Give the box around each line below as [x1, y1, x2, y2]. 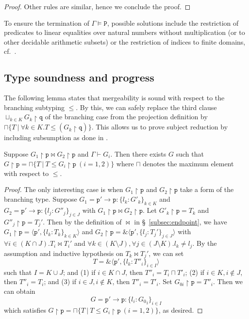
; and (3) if [44, 276, 76, 287]
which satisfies [4, 304, 46, 315]
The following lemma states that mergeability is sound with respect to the [4, 93, 225, 103]
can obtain [4, 286, 35, 296]
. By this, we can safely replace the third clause [76, 102, 217, 112]
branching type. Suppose [4, 194, 77, 204]
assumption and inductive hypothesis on [4, 248, 123, 258]
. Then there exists [110, 148, 166, 159]
